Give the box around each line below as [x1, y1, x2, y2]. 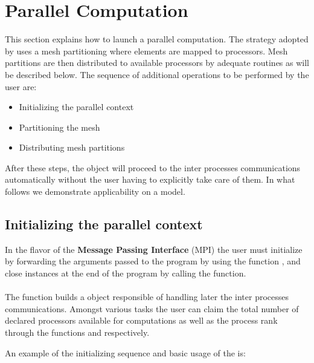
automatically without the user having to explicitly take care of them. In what [5, 173, 295, 186]
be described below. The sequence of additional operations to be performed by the [5, 68, 309, 80]
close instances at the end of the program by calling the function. [5, 267, 246, 280]
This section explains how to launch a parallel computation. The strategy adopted [5, 33, 309, 45]
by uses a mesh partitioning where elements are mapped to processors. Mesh [5, 44, 288, 57]
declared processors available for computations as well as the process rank [5, 314, 278, 327]
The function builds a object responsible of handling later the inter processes [5, 290, 289, 303]
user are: [5, 80, 37, 93]
